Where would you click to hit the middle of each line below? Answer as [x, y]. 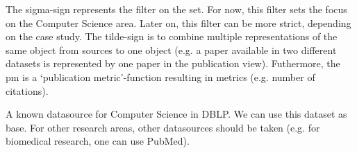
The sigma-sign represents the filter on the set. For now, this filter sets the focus [176, 9]
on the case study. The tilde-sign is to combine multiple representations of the [172, 36]
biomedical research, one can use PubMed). [98, 141]
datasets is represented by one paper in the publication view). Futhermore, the [173, 63]
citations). [27, 90]
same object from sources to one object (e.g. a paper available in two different [171, 49]
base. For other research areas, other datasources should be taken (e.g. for [163, 127]
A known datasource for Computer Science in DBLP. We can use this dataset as [176, 114]
